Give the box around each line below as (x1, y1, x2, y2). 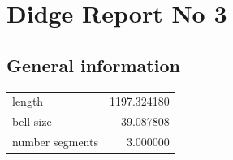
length (12, 93, 44, 110)
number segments (12, 133, 98, 150)
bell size (12, 113, 52, 130)
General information (6, 52, 180, 77)
